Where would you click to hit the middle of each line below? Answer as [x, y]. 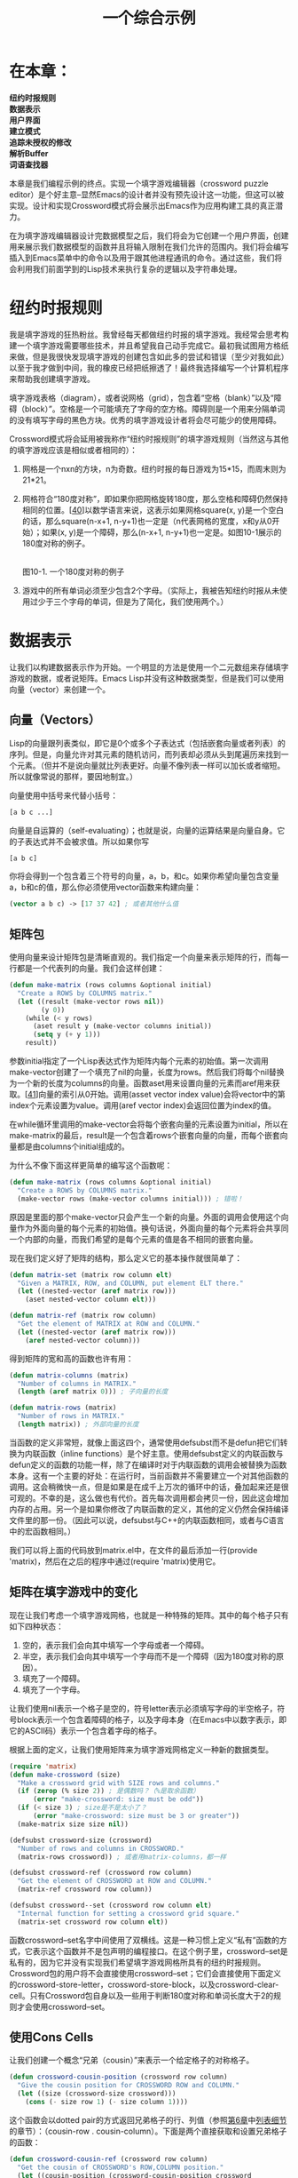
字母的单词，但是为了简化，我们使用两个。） [149, 602]
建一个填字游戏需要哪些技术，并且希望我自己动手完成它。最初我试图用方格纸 [149, 345]
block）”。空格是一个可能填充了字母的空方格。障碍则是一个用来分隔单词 [155, 409]
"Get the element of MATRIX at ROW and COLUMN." [109, 1324]
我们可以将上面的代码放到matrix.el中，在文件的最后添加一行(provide [133, 1550]
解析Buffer [29, 153]
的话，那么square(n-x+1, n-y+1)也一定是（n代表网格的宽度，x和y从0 [147, 521]
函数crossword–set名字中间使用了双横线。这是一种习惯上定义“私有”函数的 [144, 1940]
